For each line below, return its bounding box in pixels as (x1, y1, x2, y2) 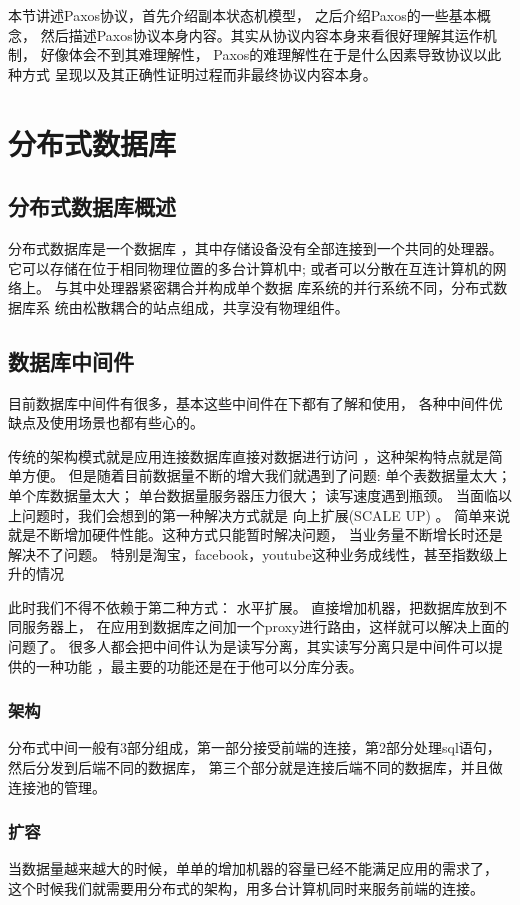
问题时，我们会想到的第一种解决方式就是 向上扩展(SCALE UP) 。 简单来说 (21, 504, 511, 525)
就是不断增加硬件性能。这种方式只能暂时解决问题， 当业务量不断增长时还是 (8, 524, 503, 545)
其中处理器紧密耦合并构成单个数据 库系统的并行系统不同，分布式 (68, 277, 494, 298)
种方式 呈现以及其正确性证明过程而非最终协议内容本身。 (8, 63, 377, 84)
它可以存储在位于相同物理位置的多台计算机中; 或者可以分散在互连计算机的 (8, 257, 493, 278)
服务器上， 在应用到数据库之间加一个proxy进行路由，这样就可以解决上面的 (21, 616, 510, 637)
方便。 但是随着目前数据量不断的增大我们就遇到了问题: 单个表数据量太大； (21, 465, 512, 486)
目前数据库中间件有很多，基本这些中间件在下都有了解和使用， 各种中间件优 (8, 392, 503, 413)
